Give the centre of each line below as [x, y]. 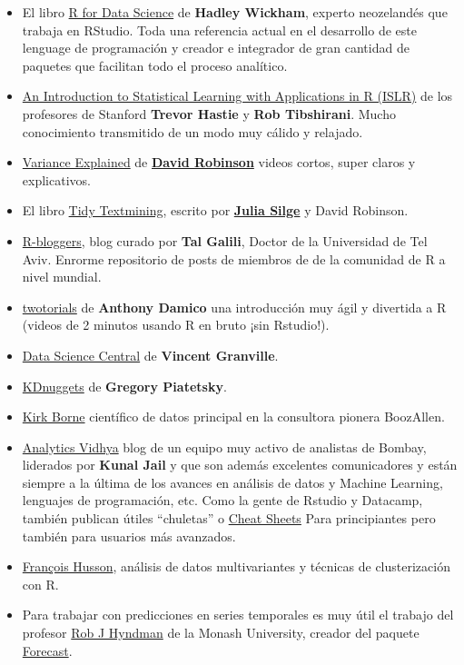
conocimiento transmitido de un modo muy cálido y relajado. [193, 131]
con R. [40, 584]
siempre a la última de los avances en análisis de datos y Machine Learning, [232, 482]
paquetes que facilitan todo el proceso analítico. [155, 65]
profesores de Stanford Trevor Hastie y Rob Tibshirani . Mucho [209, 113]
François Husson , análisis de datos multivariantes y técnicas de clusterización [236, 566]
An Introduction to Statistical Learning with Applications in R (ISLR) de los [237, 96]
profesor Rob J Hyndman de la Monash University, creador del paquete [221, 633]
